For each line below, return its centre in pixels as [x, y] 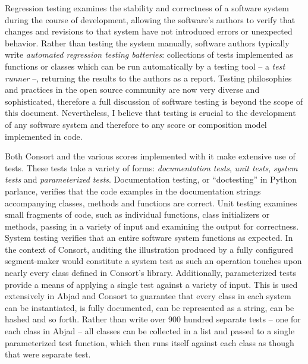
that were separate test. [48, 354]
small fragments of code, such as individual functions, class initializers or [137, 214]
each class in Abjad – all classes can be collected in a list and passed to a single [150, 331]
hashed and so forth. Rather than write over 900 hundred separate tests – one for [153, 319]
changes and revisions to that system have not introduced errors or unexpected [149, 31]
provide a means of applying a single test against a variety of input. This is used [151, 284]
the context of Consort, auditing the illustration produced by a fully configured [149, 249]
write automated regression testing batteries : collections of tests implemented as [149, 54]
